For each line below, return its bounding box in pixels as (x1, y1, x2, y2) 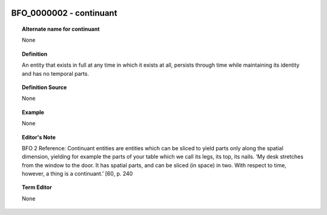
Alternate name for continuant (22, 25, 100, 33)
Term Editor (22, 184, 52, 191)
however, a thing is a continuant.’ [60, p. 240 (22, 170, 133, 177)
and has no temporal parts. (22, 70, 89, 77)
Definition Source (22, 84, 67, 91)
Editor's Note (22, 133, 56, 141)
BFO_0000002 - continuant (11, 8, 117, 18)
